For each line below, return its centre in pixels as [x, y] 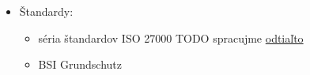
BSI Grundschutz [80, 64]
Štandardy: [46, 11]
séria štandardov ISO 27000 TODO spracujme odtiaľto [171, 37]
